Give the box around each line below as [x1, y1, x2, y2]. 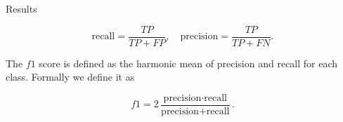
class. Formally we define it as [6, 69, 135, 84]
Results [6, 1, 37, 15]
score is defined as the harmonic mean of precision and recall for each [39, 55, 338, 70]
